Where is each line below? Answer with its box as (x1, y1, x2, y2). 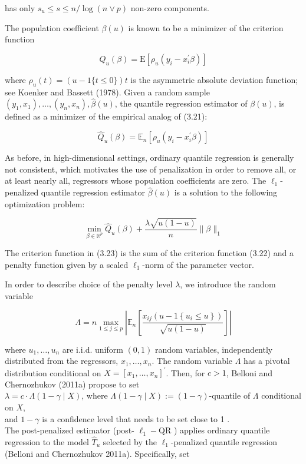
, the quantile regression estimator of (114, 97, 248, 110)
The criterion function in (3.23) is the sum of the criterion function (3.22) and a (5, 247, 294, 259)
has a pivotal (244, 354, 290, 367)
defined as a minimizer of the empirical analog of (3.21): (5, 110, 208, 122)
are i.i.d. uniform (62, 343, 123, 355)
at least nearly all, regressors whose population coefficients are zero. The (5, 174, 266, 187)
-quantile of (209, 389, 251, 402)
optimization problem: (5, 197, 85, 210)
